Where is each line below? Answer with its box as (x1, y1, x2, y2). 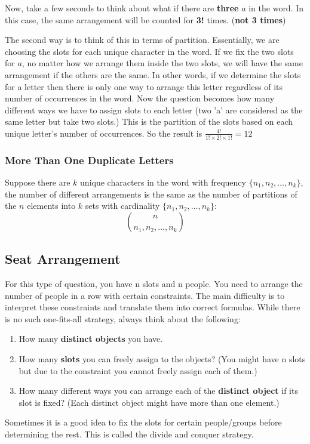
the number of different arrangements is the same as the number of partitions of (5, 187, 297, 200)
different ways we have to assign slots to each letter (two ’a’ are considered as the (5, 103, 303, 116)
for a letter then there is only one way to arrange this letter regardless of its (5, 80, 283, 92)
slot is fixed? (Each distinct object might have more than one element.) (19, 396, 280, 408)
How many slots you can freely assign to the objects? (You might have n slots (19, 352, 306, 365)
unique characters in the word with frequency (80, 175, 246, 188)
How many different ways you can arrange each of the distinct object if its (19, 384, 298, 397)
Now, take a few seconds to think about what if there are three (5, 2, 239, 14)
